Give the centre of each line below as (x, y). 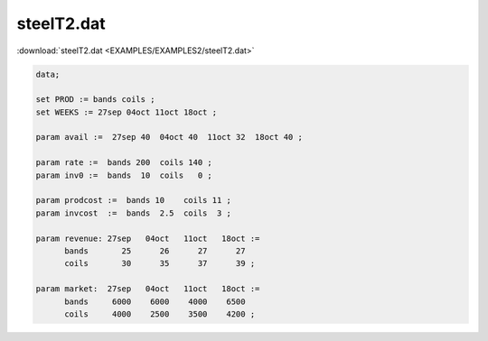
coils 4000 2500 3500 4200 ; (160, 314)
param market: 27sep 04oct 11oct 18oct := (148, 289)
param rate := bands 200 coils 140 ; (124, 163)
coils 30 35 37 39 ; (160, 263)
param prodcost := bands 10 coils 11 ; (134, 200)
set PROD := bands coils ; (95, 100)
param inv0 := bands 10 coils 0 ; (124, 175)
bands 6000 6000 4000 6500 (155, 301)
